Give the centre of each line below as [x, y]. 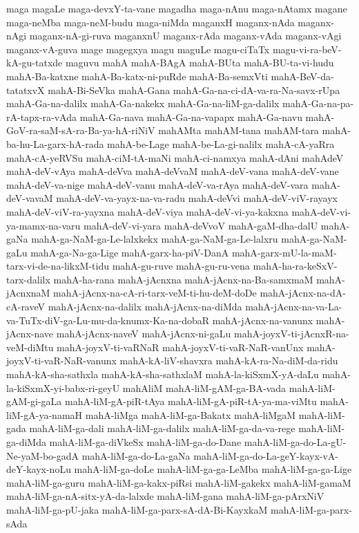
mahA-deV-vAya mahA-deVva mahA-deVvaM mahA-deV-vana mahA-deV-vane [173, 171]
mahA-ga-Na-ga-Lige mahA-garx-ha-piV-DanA [130, 252]
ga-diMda [26, 442]
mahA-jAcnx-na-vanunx [263, 320]
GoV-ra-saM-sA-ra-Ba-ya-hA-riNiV [81, 130]
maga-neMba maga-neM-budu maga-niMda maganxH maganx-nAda [151, 22]
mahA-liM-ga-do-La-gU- [295, 442]
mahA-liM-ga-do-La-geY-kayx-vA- [266, 455]
